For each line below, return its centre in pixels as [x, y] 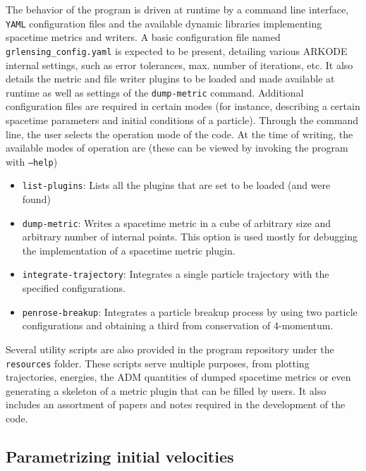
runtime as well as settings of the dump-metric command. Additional [155, 92]
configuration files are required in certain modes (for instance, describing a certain [183, 106]
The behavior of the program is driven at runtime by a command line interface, [177, 9]
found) [36, 199]
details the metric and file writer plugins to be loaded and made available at [170, 79]
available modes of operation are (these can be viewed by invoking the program [177, 148]
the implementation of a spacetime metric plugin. [129, 250]
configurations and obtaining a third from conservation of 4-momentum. [178, 325]
